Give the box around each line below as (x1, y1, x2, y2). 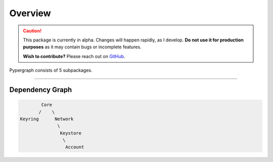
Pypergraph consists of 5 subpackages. (9, 67, 93, 73)
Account (65, 144, 84, 150)
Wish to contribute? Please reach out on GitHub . (23, 53, 125, 59)
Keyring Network (20, 116, 74, 122)
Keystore (60, 130, 82, 136)
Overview (9, 8, 51, 19)
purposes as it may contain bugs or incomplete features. (23, 44, 142, 50)
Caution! (23, 28, 42, 34)
